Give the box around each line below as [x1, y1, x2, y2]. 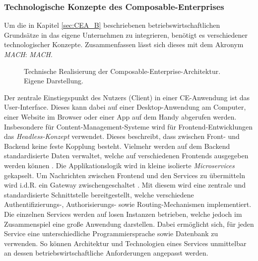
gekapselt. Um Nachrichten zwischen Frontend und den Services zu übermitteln [4, 170, 245, 180]
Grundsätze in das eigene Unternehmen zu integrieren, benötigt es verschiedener [4, 29, 248, 40]
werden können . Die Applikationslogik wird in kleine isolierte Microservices [4, 160, 235, 170]
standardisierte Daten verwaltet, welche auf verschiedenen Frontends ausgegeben [4, 150, 249, 161]
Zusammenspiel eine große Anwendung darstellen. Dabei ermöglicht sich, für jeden [4, 218, 254, 229]
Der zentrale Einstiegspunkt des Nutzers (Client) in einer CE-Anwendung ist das [4, 92, 250, 102]
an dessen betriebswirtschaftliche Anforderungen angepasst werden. [4, 248, 208, 258]
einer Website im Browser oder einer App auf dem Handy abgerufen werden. [4, 111, 237, 122]
